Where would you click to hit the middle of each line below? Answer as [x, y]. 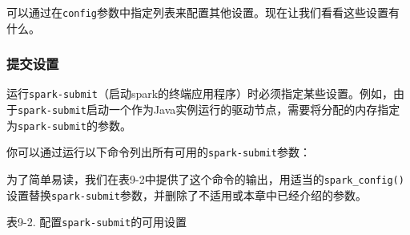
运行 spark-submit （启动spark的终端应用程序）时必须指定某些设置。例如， [200, 93]
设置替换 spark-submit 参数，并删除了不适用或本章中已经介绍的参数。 [187, 194]
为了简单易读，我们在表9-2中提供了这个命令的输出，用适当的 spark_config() [205, 179]
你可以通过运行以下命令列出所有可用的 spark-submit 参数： [159, 152]
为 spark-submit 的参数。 [69, 125]
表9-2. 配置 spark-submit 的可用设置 [97, 222]
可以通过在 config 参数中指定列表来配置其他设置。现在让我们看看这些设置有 [203, 12]
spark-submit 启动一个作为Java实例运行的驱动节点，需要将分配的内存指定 [209, 109]
